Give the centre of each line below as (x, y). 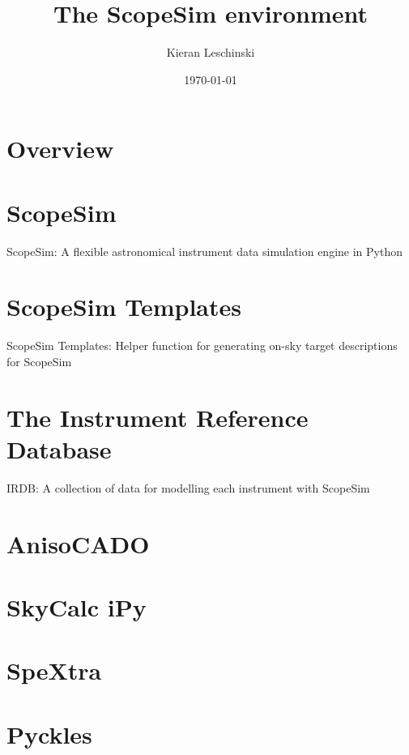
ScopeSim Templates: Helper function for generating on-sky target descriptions (202, 346)
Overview (60, 149)
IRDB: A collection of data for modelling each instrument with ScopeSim (188, 487)
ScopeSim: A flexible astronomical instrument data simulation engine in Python (204, 251)
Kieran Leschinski (211, 52)
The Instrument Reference (158, 417)
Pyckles (49, 734)
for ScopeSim (39, 361)
